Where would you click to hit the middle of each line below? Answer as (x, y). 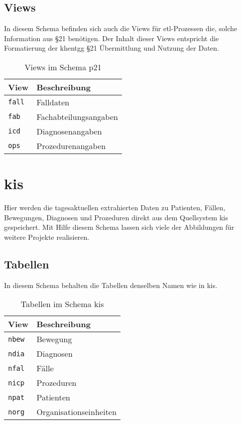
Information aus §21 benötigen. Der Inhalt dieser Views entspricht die (111, 38)
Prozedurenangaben (71, 146)
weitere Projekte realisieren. (47, 237)
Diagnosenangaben (69, 131)
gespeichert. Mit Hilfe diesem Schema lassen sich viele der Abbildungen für (119, 227)
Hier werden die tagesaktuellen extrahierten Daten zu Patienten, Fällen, (115, 207)
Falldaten (53, 102)
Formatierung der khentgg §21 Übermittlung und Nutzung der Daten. (112, 48)
